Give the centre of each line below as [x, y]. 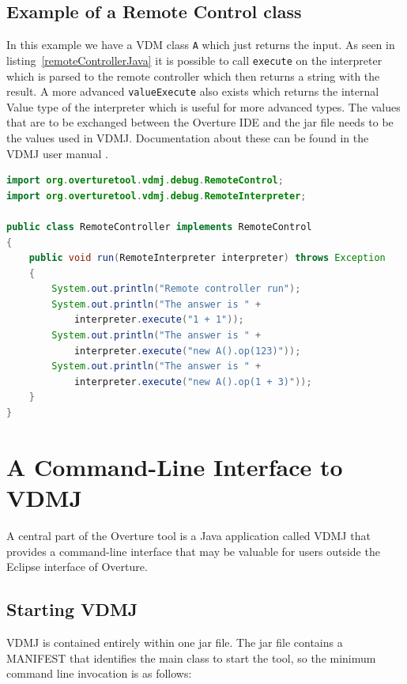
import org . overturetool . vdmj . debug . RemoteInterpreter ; [156, 196]
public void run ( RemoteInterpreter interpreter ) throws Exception [207, 258]
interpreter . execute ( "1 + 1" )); [159, 320]
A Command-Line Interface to [175, 466]
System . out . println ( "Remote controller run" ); [176, 289]
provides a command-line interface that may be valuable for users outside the [193, 551]
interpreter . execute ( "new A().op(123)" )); [187, 351]
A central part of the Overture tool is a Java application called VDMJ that [188, 535]
